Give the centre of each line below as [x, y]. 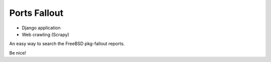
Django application [41, 28]
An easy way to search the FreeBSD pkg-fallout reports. [67, 44]
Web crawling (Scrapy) [46, 34]
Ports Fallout [36, 13]
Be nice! [18, 53]
